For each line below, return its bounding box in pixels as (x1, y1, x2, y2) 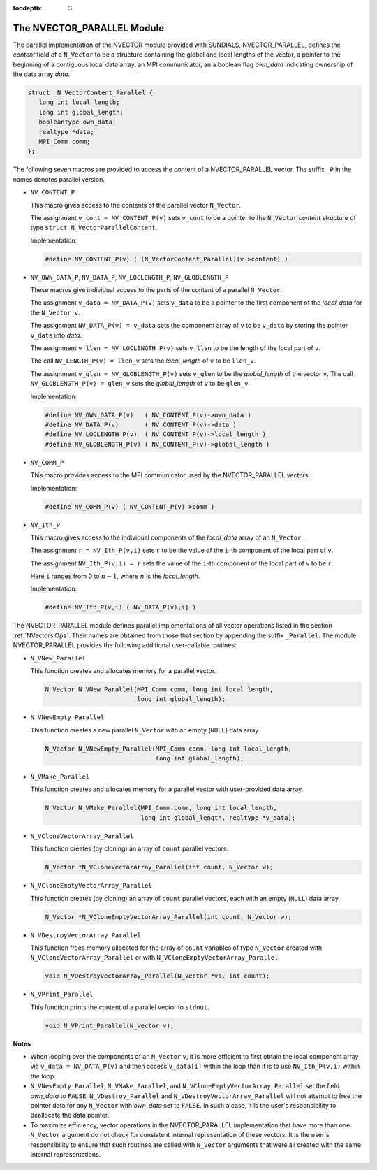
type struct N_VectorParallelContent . (30, 224, 158, 232)
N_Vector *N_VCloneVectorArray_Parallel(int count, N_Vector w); (45, 863, 274, 872)
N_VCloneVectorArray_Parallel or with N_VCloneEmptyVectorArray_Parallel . (30, 953, 281, 962)
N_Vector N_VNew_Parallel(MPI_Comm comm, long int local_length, (45, 685, 274, 693)
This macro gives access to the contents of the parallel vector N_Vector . (30, 201, 242, 209)
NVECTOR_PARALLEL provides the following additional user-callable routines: (13, 641, 237, 649)
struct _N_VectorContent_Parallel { (27, 89, 154, 97)
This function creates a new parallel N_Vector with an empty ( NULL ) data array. (30, 725, 260, 734)
